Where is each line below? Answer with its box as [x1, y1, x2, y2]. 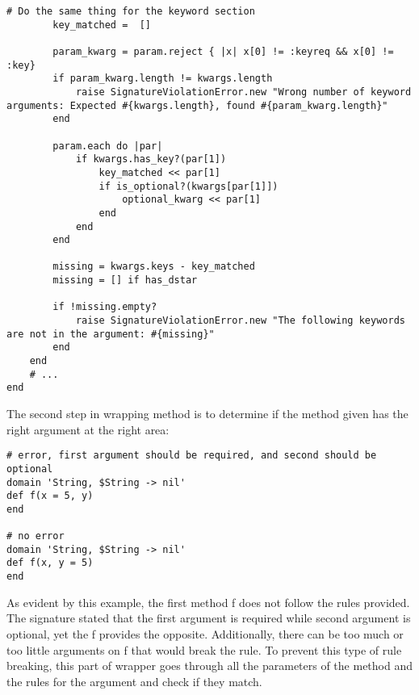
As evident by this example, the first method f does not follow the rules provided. [6, 593, 410, 610]
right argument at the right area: [6, 421, 170, 438]
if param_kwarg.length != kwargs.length [52, 73, 273, 85]
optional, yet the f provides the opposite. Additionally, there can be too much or [6, 625, 404, 642]
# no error [6, 530, 65, 542]
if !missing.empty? [52, 301, 157, 313]
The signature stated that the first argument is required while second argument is [6, 609, 411, 626]
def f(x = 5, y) [6, 490, 94, 502]
